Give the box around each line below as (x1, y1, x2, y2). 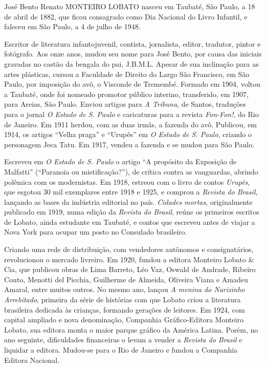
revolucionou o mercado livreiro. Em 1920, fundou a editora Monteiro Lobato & (4, 254, 254, 264)
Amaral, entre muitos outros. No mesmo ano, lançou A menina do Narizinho (4, 284, 245, 295)
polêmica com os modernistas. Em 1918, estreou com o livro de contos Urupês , (4, 176, 250, 187)
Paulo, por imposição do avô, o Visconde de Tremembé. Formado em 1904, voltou (4, 79, 260, 89)
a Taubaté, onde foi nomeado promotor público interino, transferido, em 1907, (4, 88, 249, 99)
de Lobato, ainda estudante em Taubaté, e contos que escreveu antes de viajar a (4, 216, 255, 227)
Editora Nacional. (4, 354, 59, 365)
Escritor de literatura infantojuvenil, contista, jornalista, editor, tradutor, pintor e (4, 38, 261, 49)
